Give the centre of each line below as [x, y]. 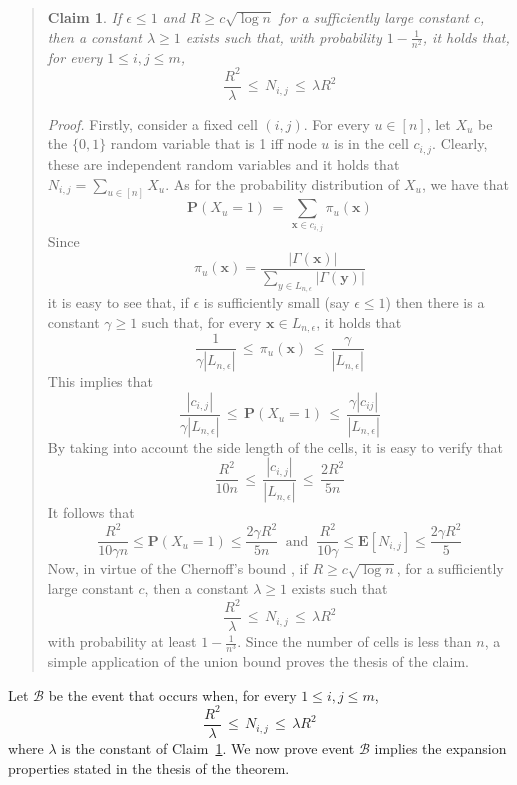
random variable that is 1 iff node [213, 143]
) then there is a [435, 302]
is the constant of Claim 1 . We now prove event [208, 747]
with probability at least [122, 641]
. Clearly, [460, 143]
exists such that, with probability [283, 36]
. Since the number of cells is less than [354, 641]
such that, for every [201, 321]
